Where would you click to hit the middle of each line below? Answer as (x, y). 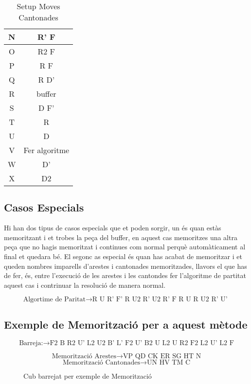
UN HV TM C (169, 362)
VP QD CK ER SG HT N (162, 356)
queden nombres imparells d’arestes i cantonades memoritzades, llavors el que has (125, 266)
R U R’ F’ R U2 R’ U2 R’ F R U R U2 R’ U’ (160, 300)
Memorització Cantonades (101, 362)
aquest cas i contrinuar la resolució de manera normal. (85, 285)
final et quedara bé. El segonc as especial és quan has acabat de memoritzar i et (123, 256)
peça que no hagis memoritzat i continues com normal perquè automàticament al (125, 247)
